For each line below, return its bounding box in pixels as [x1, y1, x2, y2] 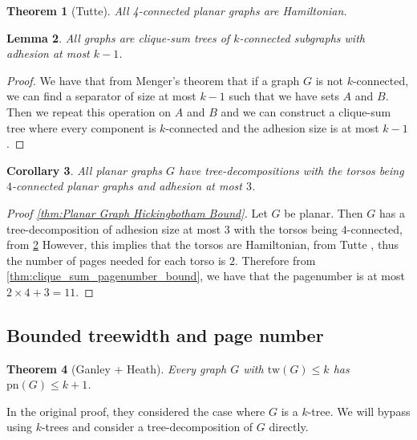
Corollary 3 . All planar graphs [6, 161, 163, 178]
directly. [269, 418, 309, 435]
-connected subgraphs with [239, 29, 365, 46]
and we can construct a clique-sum [221, 103, 391, 120]
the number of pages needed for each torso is [6, 251, 226, 268]
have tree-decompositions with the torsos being [179, 161, 404, 178]
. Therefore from [234, 251, 316, 268]
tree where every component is [6, 119, 156, 136]
